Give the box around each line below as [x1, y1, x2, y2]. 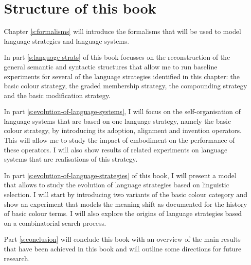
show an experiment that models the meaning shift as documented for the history [4, 199, 247, 209]
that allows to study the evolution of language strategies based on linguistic [4, 180, 229, 190]
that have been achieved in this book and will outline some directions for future [4, 244, 242, 253]
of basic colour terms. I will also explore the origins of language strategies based [4, 208, 242, 218]
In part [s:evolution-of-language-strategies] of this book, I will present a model [4, 170, 236, 180]
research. [4, 253, 30, 263]
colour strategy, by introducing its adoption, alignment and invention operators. [4, 125, 242, 135]
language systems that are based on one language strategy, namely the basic [4, 116, 231, 126]
